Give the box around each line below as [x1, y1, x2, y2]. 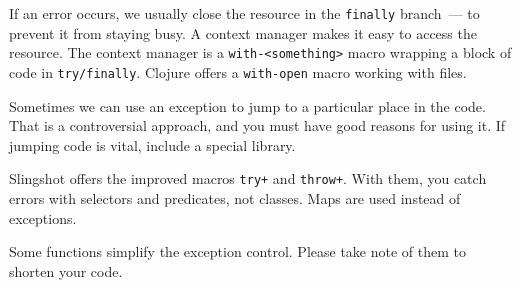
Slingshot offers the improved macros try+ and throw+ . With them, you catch [9, 168, 487, 189]
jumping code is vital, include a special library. [9, 134, 296, 155]
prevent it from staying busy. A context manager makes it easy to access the [9, 22, 477, 43]
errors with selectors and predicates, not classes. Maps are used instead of [9, 188, 461, 208]
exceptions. [9, 207, 77, 228]
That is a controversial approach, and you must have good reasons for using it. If [9, 115, 506, 136]
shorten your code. [9, 260, 123, 281]
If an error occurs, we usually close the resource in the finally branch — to [9, 3, 480, 23]
